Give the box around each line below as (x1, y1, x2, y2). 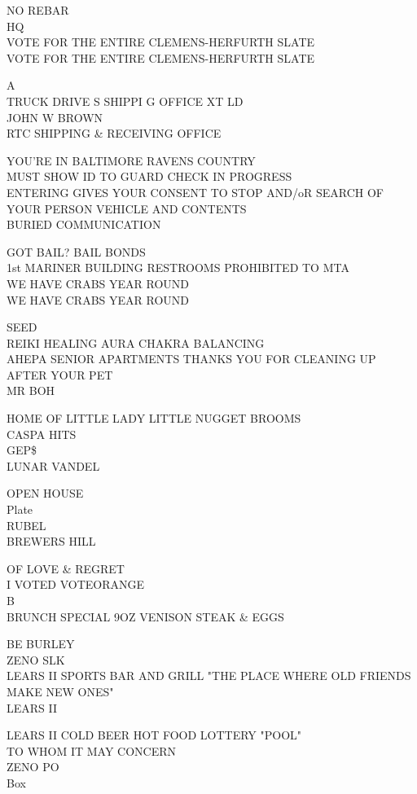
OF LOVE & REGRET (7, 559, 125, 577)
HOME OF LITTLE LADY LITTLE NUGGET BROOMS (7, 410, 301, 427)
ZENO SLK (7, 651, 65, 668)
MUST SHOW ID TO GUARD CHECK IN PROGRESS (7, 168, 292, 185)
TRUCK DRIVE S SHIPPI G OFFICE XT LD (7, 92, 244, 109)
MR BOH (7, 382, 55, 399)
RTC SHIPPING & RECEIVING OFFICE (7, 125, 222, 142)
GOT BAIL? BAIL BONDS (7, 243, 146, 260)
